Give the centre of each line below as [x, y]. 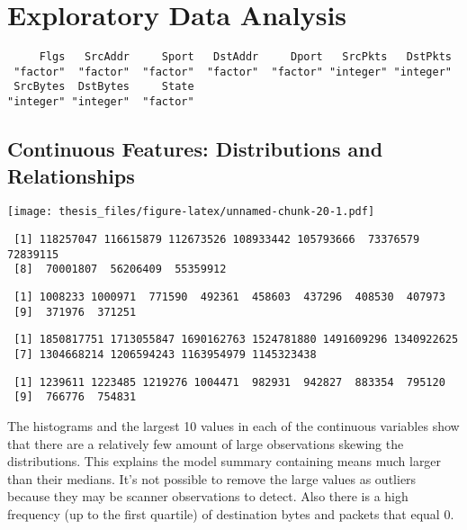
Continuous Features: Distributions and [195, 149]
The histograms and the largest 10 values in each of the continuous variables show [233, 425]
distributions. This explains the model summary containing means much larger [225, 461]
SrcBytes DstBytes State [104, 87]
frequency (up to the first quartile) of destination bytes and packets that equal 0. [231, 513]
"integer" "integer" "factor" [101, 102]
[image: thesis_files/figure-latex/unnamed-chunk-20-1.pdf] [191, 212]
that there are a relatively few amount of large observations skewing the [206, 443]
